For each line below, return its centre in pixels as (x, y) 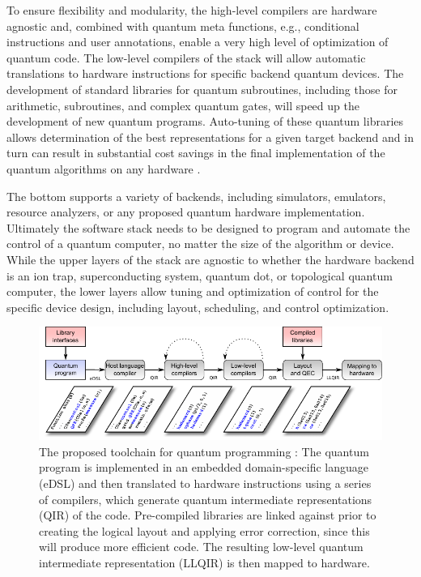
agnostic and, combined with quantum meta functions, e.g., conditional (183, 26)
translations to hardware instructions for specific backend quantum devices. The (205, 73)
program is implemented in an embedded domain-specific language (204, 467)
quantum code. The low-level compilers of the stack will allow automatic (186, 57)
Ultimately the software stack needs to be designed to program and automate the (208, 227)
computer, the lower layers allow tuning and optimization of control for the (193, 291)
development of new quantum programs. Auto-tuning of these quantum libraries (205, 121)
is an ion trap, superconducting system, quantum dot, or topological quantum (200, 275)
